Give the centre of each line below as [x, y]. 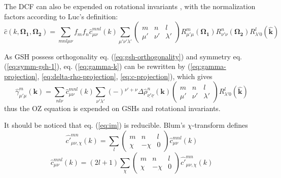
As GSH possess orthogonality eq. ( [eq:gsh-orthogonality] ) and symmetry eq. [123, 56]
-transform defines [220, 125]
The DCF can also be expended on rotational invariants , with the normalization [130, 6]
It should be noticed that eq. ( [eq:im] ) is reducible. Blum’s [95, 125]
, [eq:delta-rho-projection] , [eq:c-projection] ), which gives [125, 76]
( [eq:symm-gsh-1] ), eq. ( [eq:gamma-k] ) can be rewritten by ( [97, 66]
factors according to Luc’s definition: [61, 16]
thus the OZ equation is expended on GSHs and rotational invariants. [112, 108]
